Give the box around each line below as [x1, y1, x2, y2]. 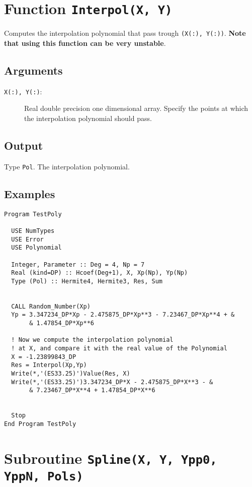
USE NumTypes [11, 227, 55, 234]
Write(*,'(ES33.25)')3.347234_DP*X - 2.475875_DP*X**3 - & [11, 378, 213, 386]
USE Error [11, 235, 44, 243]
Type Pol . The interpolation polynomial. [4, 161, 130, 171]
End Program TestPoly [4, 420, 76, 428]
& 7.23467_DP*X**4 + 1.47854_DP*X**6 [29, 387, 155, 394]
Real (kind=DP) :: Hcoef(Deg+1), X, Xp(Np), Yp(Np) [11, 269, 188, 277]
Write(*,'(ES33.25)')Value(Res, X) [11, 370, 130, 378]
